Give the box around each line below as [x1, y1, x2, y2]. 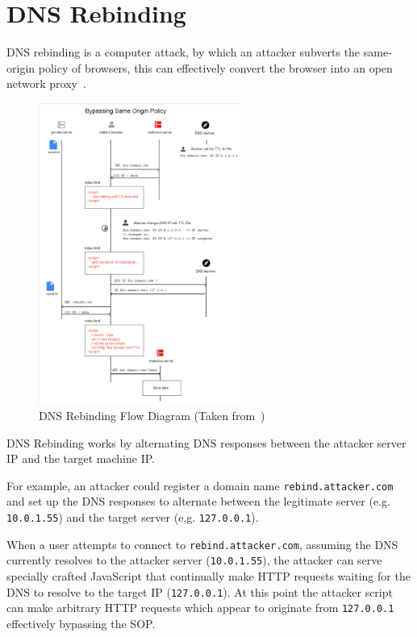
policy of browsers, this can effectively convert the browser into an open [38, 59, 393, 76]
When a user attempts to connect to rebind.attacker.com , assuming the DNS [6, 535, 398, 552]
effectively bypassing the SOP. [6, 614, 156, 631]
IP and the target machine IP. [6, 450, 155, 467]
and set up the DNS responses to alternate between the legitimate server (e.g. [6, 493, 390, 510]
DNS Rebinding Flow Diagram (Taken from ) [39, 406, 265, 423]
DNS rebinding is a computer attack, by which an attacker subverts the [6, 44, 361, 60]
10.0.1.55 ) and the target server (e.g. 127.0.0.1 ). [6, 508, 259, 525]
